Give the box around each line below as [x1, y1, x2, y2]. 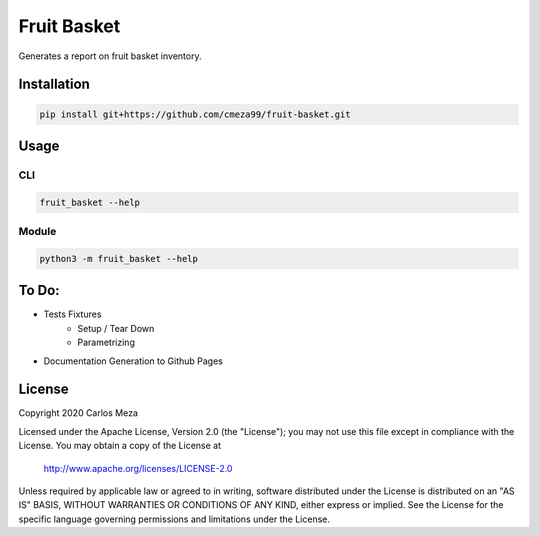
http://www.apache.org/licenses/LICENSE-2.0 [43, 462, 233, 474]
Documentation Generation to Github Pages [43, 355, 224, 367]
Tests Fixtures [43, 308, 102, 320]
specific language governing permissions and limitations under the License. [18, 513, 330, 525]
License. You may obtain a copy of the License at [18, 440, 222, 452]
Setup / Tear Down [77, 322, 155, 334]
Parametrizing [77, 336, 135, 349]
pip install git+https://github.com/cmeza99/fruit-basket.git [39, 108, 351, 120]
